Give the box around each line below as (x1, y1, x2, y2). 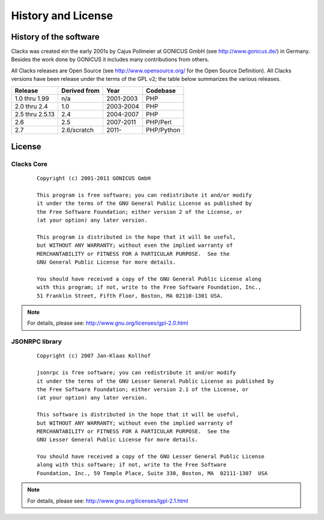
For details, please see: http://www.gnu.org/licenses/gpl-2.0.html (27, 319, 188, 326)
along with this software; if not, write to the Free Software (37, 461, 227, 468)
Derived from (61, 86, 100, 95)
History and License (11, 9, 113, 22)
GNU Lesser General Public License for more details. (37, 436, 198, 443)
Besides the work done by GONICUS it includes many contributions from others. (11, 56, 209, 63)
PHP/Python (146, 126, 181, 134)
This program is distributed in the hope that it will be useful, (37, 234, 236, 240)
